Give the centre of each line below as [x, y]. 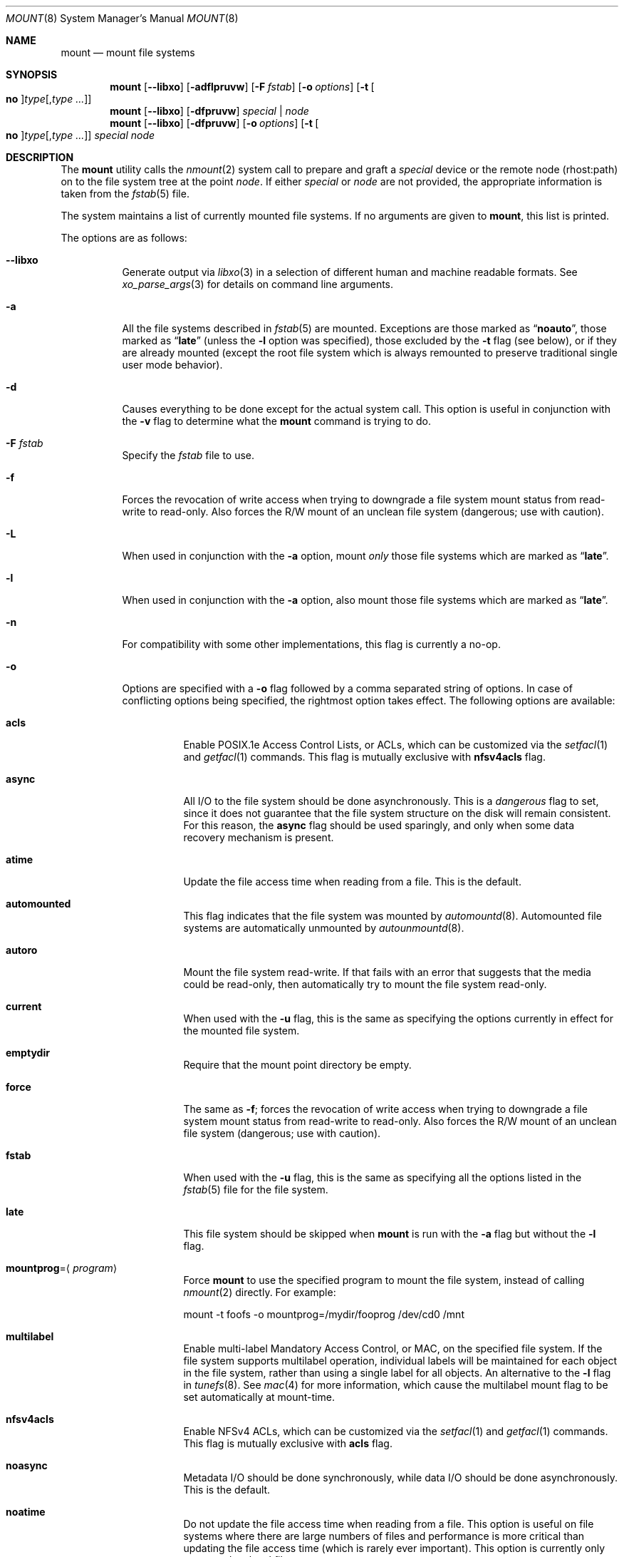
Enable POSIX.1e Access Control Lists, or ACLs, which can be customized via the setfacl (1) [396, 745]
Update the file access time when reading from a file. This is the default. [352, 882]
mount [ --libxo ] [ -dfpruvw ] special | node [209, 111]
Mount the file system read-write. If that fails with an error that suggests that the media [387, 972]
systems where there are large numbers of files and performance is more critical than [384, 1536]
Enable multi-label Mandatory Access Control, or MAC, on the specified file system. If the [393, 1348]
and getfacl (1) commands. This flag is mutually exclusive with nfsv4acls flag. [364, 757]
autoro [22, 950]
